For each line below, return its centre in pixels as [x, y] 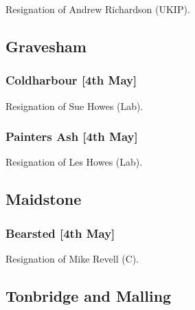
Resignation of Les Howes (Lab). [74, 162]
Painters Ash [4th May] [72, 136]
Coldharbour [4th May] [71, 80]
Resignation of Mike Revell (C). [72, 258]
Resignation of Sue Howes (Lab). [74, 106]
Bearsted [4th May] [60, 233]
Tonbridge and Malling [89, 295]
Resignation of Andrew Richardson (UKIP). [98, 9]
